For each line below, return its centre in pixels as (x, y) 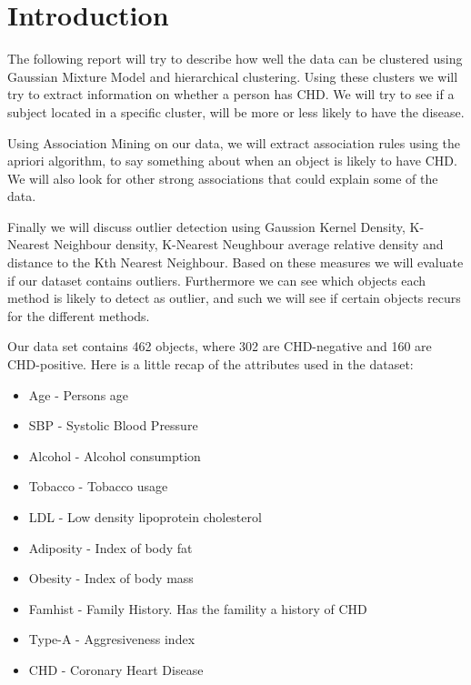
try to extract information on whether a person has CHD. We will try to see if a (231, 94)
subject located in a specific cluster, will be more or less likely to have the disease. (236, 111)
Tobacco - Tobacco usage (98, 486)
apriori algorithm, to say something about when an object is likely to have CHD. (232, 161)
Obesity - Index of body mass (111, 578)
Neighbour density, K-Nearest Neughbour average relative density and (249, 244)
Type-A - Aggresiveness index (112, 639)
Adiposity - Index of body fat (110, 547)
